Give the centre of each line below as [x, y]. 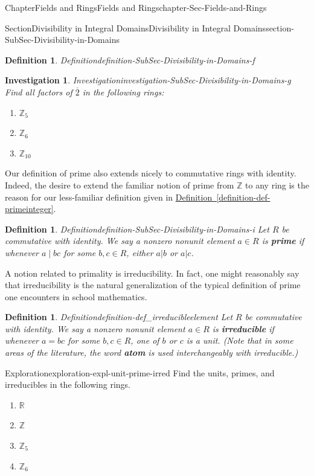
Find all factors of [39, 92]
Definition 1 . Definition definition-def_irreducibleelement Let [119, 317]
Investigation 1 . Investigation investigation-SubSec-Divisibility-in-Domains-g [148, 80]
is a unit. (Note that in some [240, 340]
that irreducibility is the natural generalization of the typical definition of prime [153, 285]
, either [140, 252]
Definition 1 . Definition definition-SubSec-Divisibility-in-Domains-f [130, 59]
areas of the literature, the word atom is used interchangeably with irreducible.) [152, 352]
